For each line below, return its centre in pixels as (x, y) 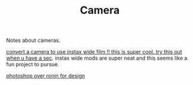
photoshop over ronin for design (45, 76)
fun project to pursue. (33, 64)
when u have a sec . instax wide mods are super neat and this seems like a (97, 58)
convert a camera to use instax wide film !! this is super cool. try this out (94, 52)
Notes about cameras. (33, 40)
